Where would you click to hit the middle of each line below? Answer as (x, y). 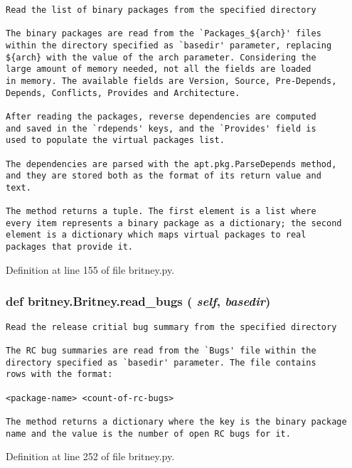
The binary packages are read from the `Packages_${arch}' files (164, 34)
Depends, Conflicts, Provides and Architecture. (123, 93)
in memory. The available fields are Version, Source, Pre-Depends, (171, 81)
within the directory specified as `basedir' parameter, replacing (169, 45)
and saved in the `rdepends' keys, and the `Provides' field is (161, 128)
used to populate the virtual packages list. (115, 140)
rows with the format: (59, 374)
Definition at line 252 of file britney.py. (90, 456)
